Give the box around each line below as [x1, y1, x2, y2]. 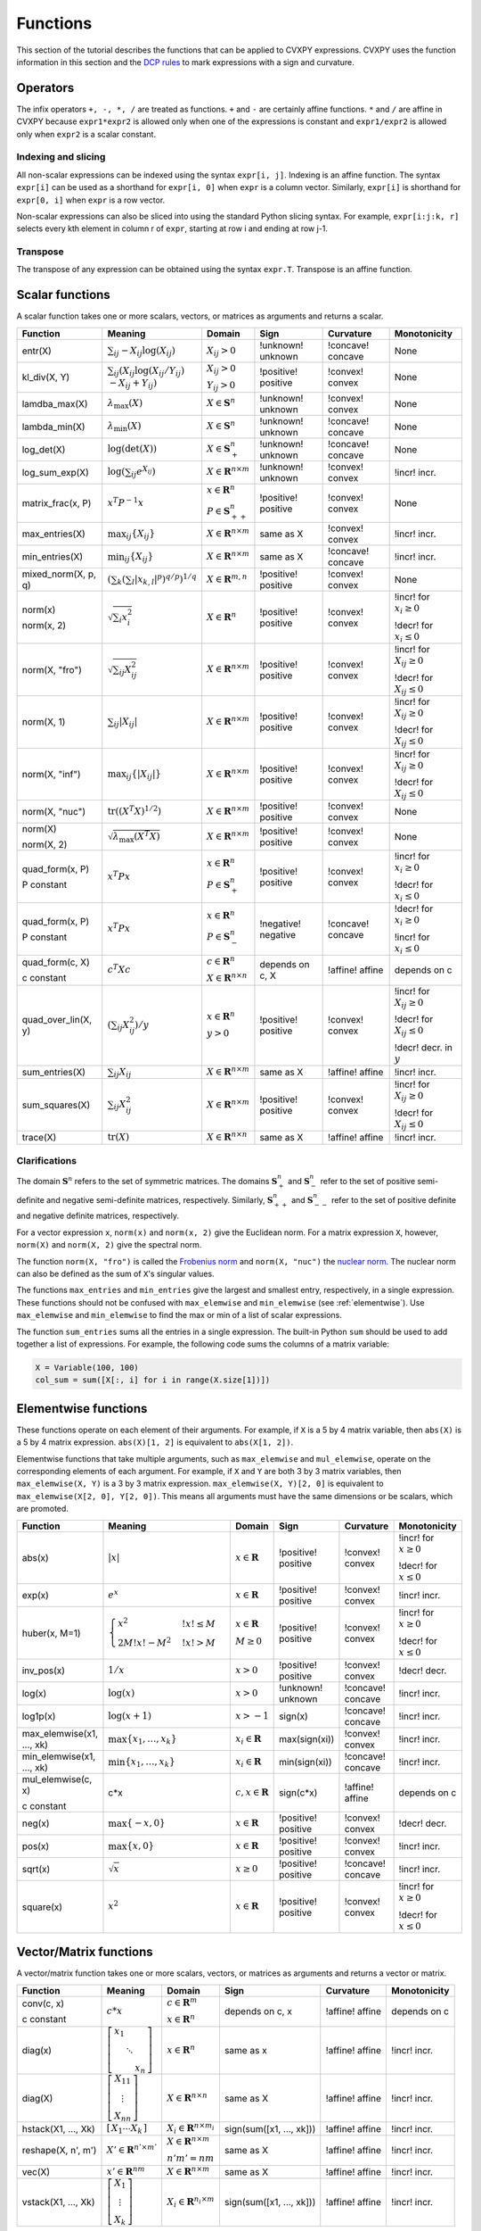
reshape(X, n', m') [21, 2144, 97, 2157]
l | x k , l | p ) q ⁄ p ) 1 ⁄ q [131, 571, 198, 587]
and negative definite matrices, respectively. [16, 1210, 180, 1222]
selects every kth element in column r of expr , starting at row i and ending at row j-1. [16, 223, 329, 234]
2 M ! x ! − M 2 [117, 1635, 172, 1649]
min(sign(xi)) [279, 1756, 333, 1769]
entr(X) [21, 344, 53, 357]
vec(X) [21, 2165, 51, 2177]
